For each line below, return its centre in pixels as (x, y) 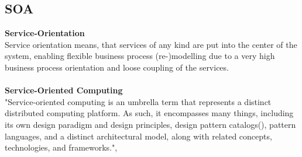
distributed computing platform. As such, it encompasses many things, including (149, 113)
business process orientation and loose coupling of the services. (117, 67)
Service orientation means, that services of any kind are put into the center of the (151, 44)
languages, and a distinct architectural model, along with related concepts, (138, 136)
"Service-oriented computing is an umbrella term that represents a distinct (138, 101)
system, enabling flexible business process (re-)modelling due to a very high (140, 56)
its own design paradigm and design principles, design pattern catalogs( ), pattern (150, 124)
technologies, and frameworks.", (61, 147)
